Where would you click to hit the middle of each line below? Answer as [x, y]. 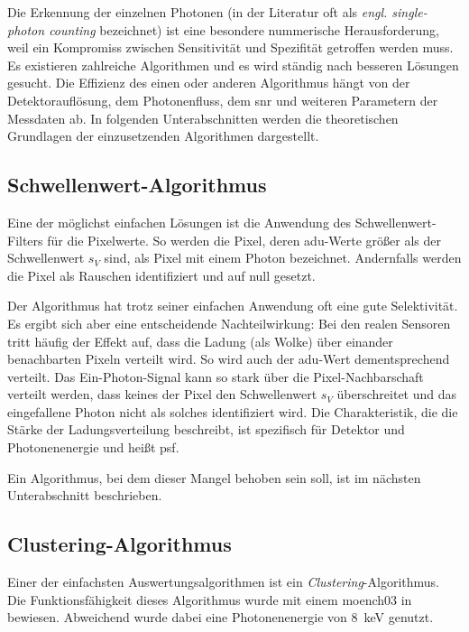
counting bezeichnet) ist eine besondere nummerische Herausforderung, [244, 29]
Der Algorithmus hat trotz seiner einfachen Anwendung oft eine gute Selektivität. [233, 306]
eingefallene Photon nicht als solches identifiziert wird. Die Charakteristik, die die [233, 411]
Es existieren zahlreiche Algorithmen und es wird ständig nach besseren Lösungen [233, 65]
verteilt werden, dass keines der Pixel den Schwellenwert [162, 394]
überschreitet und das [397, 394]
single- [409, 12]
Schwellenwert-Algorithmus [137, 185]
